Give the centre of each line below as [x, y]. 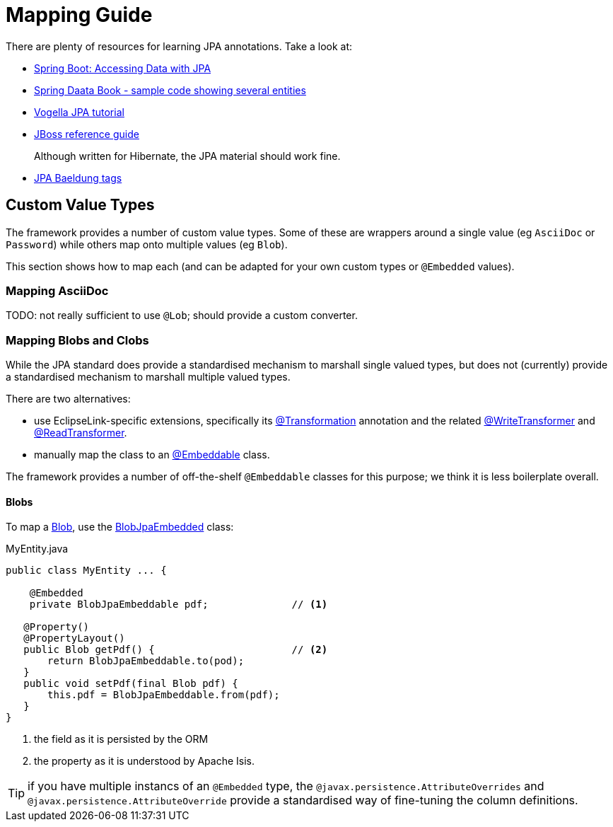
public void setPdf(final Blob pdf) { [131, 684]
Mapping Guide [79, 15]
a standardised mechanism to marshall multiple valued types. [148, 377]
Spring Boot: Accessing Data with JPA [123, 68]
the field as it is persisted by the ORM [121, 739]
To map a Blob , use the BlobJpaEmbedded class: [120, 527]
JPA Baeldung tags [78, 178]
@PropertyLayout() [74, 638]
